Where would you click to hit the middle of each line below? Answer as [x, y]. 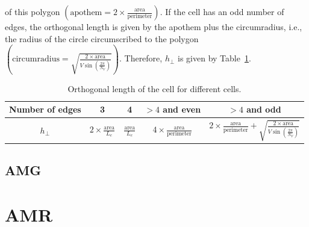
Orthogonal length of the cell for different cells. [154, 88]
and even [182, 109]
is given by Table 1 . [214, 58]
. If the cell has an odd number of [222, 11]
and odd [264, 109]
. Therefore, [141, 58]
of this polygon [33, 11]
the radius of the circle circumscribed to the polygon [102, 38]
